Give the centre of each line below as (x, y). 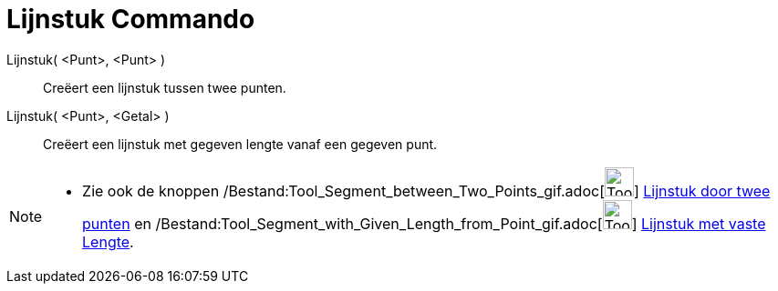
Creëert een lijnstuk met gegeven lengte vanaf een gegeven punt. (240, 144)
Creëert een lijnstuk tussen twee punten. (165, 87)
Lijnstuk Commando (131, 19)
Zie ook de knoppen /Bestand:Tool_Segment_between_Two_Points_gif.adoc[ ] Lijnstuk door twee (426, 191)
